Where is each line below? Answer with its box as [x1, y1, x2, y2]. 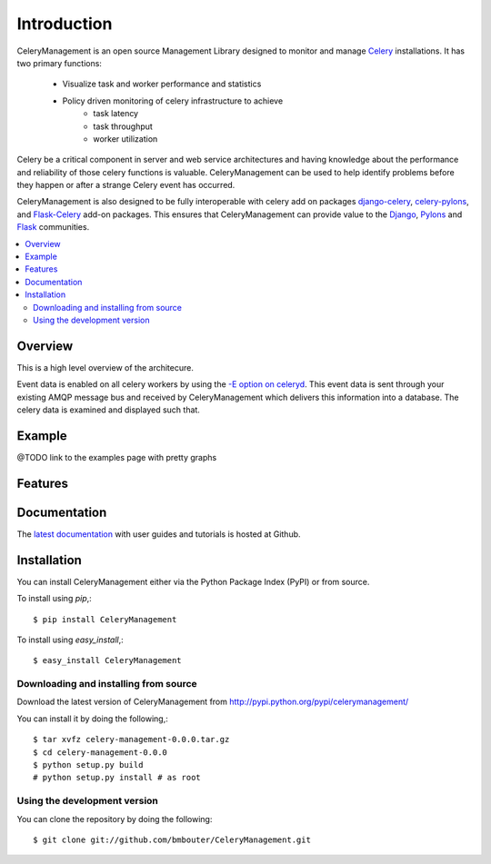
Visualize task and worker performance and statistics [62, 78, 262, 90]
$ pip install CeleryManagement [33, 614, 177, 624]
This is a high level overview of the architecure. [16, 362, 195, 372]
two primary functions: [16, 57, 102, 68]
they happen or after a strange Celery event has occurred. [16, 180, 235, 191]
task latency [93, 108, 139, 119]
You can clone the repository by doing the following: [16, 813, 213, 824]
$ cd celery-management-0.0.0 [33, 747, 168, 758]
